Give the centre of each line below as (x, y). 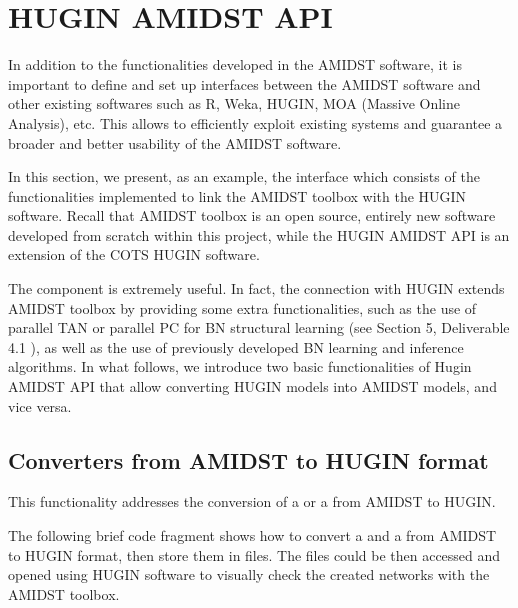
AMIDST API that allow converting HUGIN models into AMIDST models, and (252, 386)
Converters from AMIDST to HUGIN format (248, 459)
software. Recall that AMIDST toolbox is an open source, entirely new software (252, 215)
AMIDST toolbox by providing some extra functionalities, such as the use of (242, 307)
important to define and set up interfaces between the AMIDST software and (244, 83)
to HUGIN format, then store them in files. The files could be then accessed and (254, 554)
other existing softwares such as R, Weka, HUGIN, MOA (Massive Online (234, 103)
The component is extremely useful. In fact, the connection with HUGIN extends (256, 288)
